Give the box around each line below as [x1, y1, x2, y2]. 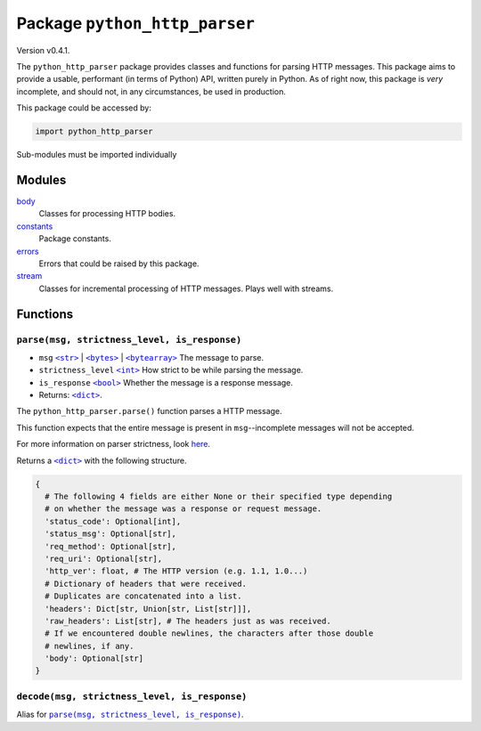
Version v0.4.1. [16, 45, 70, 55]
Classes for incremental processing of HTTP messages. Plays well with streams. [38, 283, 334, 294]
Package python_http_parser [16, 13, 256, 33]
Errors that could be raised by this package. [38, 258, 200, 269]
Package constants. [38, 233, 111, 244]
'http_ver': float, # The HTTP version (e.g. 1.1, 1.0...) [45, 566, 308, 576]
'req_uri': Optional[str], [45, 553, 163, 564]
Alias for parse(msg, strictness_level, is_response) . [16, 709, 244, 720]
